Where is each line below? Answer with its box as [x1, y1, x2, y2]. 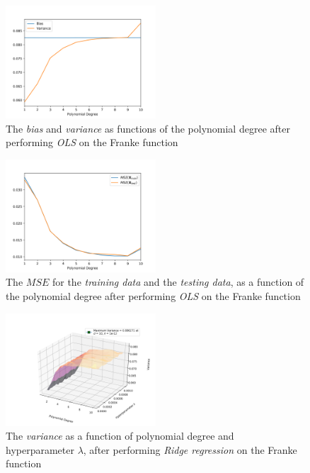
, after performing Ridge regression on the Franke [83, 442, 297, 457]
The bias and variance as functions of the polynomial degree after [6, 121, 290, 135]
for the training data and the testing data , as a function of [52, 274, 304, 289]
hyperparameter [6, 442, 74, 457]
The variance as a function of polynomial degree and [6, 428, 234, 443]
